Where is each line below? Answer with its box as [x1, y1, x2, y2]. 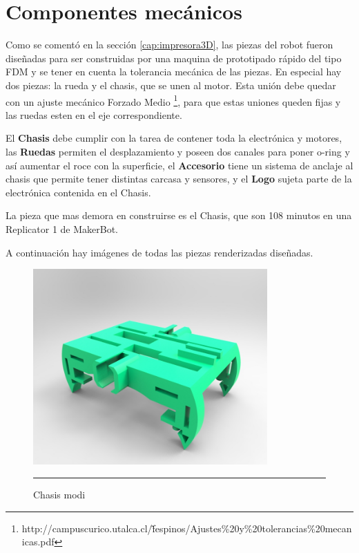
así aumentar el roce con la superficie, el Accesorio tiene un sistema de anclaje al [6, 158, 353, 172]
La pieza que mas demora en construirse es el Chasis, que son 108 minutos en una [6, 208, 352, 223]
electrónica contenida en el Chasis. [6, 185, 151, 199]
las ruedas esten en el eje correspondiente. [6, 107, 182, 122]
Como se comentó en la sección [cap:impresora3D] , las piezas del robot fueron [6, 37, 333, 52]
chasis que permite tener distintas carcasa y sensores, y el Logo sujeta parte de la [6, 171, 352, 186]
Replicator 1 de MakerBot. [6, 221, 119, 236]
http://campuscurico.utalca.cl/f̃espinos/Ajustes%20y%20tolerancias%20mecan [21, 521, 352, 535]
